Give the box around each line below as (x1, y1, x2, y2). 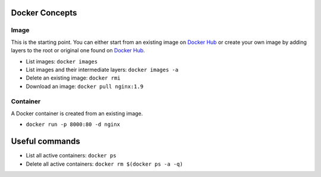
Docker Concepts (11, 8, 77, 18)
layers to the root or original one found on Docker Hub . (11, 47, 145, 54)
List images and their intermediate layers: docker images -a (26, 66, 178, 73)
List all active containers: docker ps (26, 152, 117, 159)
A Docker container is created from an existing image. (11, 110, 143, 117)
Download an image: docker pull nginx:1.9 (26, 83, 144, 90)
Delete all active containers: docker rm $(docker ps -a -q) (26, 160, 184, 167)
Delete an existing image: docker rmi (26, 74, 121, 81)
